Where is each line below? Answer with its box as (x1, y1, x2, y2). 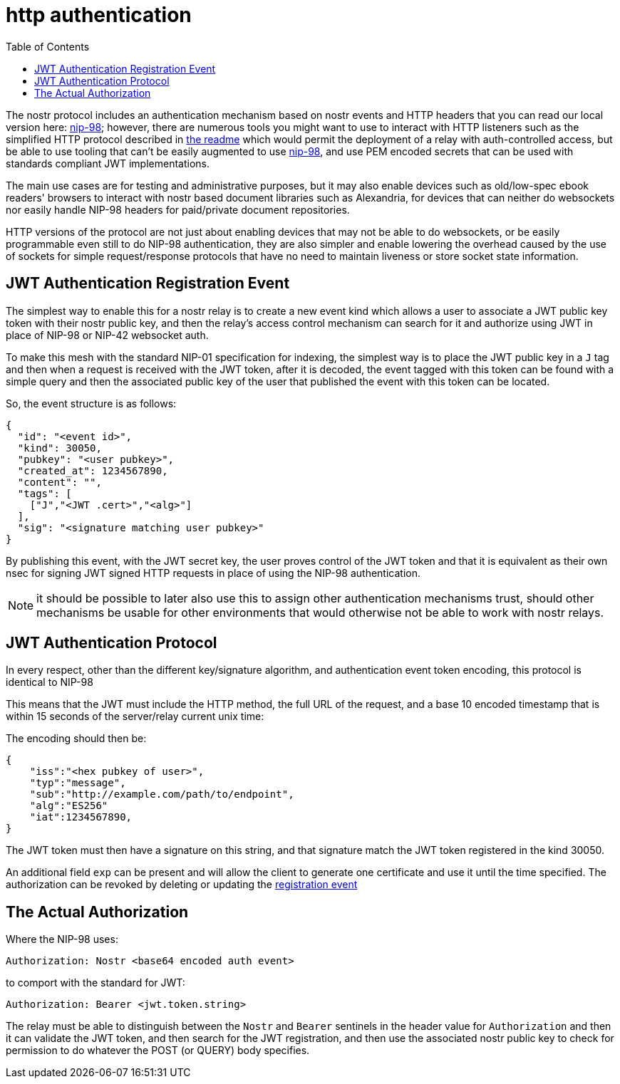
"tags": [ (17, 487, 72, 499)
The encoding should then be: (6, 732, 147, 745)
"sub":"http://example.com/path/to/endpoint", (29, 788, 294, 801)
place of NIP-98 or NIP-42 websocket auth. (6, 328, 209, 341)
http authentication (6, 3, 192, 27)
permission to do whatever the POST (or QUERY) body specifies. (6, 1044, 310, 1057)
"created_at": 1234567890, (17, 464, 168, 476)
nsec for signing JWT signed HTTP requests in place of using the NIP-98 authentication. (6, 566, 421, 579)
